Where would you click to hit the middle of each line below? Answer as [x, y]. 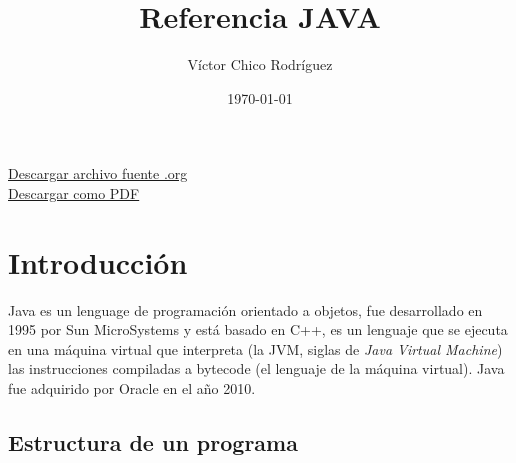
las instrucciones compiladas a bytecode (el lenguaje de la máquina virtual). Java [256, 368]
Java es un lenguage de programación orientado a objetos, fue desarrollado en [245, 309]
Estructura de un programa [153, 441]
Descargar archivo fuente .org [98, 173]
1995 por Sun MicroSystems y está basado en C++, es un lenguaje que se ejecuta [258, 329]
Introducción [98, 261]
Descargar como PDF [74, 192]
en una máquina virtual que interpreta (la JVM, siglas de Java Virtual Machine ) [255, 348]
